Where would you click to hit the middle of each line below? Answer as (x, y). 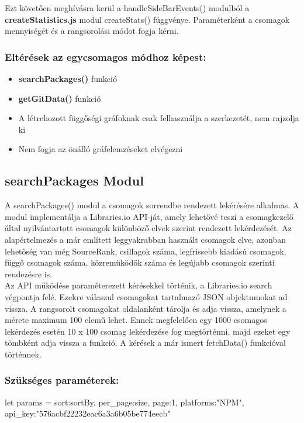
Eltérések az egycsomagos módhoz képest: (106, 56)
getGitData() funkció (60, 98)
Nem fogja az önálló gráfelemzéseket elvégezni (101, 149)
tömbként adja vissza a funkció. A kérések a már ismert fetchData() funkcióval (145, 343)
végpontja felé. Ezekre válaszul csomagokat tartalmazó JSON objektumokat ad (146, 296)
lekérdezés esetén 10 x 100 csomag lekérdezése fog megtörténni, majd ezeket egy (148, 331)
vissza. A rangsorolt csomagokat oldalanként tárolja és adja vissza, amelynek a (146, 308)
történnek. (23, 354)
